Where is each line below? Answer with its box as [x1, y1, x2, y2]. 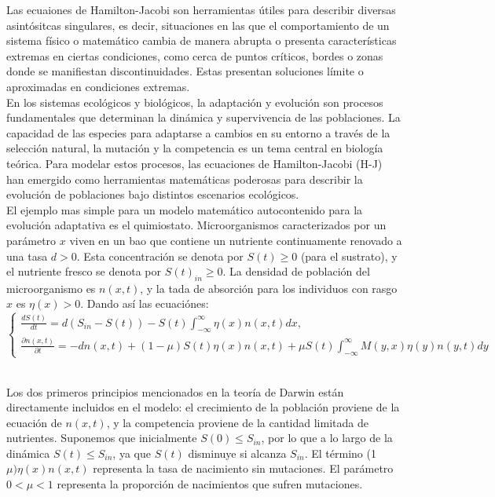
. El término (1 [304, 444, 376, 461]
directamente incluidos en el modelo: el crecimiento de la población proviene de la [6, 399, 400, 415]
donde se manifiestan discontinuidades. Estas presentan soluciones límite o [6, 63, 364, 79]
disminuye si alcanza [188, 444, 287, 461]
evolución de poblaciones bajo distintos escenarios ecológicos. [6, 186, 299, 203]
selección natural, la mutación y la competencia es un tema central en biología [6, 140, 383, 156]
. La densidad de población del [222, 263, 370, 280]
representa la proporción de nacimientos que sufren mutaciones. [57, 476, 363, 492]
